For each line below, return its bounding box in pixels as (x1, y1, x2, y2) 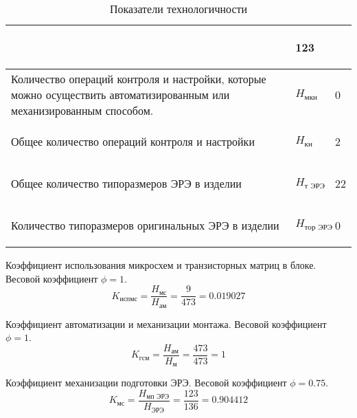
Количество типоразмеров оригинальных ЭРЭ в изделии (11, 217, 279, 233)
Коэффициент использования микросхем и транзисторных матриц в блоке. (5, 258, 316, 272)
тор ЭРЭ (304, 223, 333, 231)
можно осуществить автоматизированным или (11, 87, 230, 102)
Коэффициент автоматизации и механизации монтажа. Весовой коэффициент (5, 316, 327, 331)
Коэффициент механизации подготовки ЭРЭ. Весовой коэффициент (5, 375, 287, 390)
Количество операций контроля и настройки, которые (11, 71, 266, 87)
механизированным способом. (11, 102, 154, 118)
